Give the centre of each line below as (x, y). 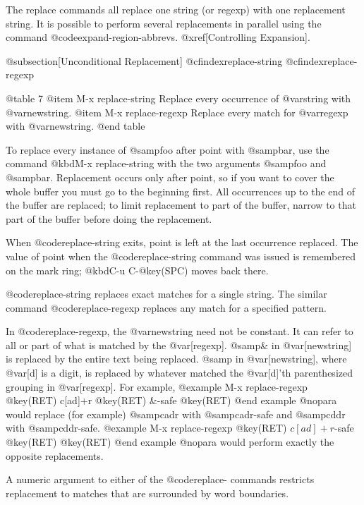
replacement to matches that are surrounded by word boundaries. (147, 493)
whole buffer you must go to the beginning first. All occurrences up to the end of (181, 191)
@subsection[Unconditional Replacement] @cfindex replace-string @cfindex (165, 60)
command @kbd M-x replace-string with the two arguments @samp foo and (166, 163)
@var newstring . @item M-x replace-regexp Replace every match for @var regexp (177, 112)
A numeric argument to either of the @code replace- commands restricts (160, 479)
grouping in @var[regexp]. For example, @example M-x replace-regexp (157, 386)
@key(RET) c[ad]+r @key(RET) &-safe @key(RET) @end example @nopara (171, 400)
